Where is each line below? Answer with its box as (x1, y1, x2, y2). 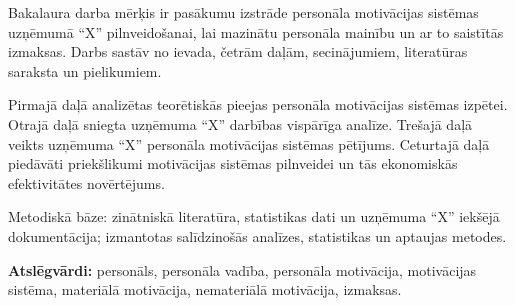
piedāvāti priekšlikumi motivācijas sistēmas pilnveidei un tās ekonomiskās (8, 153, 458, 174)
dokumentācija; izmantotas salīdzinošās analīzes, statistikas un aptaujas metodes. (8, 225, 507, 246)
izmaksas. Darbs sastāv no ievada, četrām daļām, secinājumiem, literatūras (8, 41, 468, 62)
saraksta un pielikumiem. (8, 60, 162, 81)
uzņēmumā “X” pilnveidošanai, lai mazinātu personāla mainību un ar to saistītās (8, 21, 504, 42)
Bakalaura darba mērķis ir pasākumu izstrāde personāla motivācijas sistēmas (8, 2, 479, 22)
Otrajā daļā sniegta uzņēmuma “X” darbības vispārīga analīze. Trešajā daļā (8, 113, 473, 134)
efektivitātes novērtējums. (8, 172, 165, 193)
